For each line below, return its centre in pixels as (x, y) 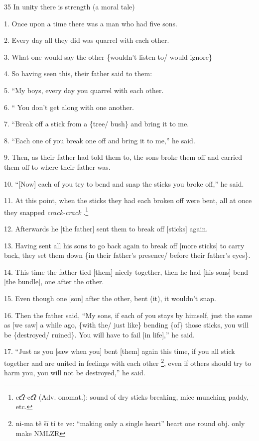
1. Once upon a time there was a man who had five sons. (91, 23)
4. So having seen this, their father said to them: (78, 73)
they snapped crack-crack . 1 (46, 211)
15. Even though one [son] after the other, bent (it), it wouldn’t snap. (110, 298)
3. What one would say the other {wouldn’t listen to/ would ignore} (108, 56)
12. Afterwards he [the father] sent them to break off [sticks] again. (106, 228)
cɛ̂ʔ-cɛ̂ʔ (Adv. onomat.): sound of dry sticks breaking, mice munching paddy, (132, 396)
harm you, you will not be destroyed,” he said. (75, 373)
